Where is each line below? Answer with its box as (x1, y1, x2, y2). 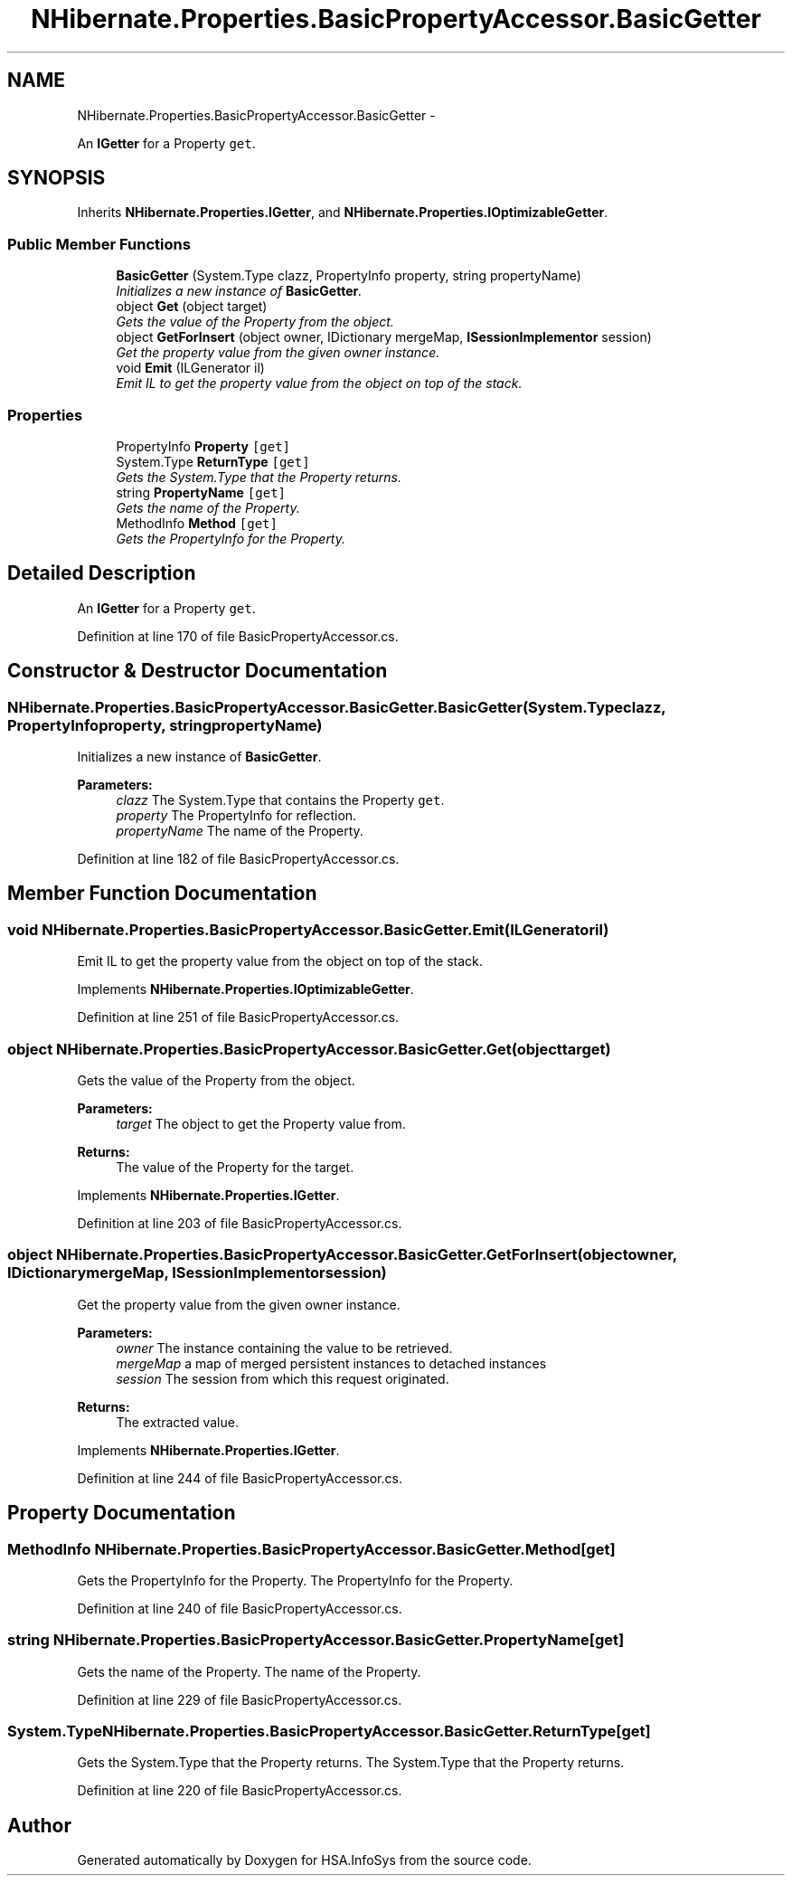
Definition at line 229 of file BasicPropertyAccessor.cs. (77, 1691, 402, 1708)
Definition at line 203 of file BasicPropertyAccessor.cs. (77, 1215, 402, 1231)
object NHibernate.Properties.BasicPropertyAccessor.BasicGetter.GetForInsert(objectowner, (7, 1245, 677, 1264)
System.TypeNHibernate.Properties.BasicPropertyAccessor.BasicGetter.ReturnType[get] (7, 1722, 651, 1741)
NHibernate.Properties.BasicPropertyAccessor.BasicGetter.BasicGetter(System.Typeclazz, (7, 697, 666, 716)
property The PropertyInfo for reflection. (116, 808, 357, 823)
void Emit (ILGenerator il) (116, 360, 265, 376)
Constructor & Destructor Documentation (7, 659, 388, 683)
